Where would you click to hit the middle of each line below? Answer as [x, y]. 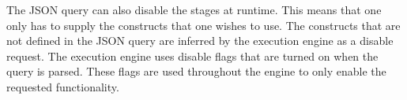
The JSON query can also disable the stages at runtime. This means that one [194, 9]
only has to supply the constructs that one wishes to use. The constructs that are [203, 25]
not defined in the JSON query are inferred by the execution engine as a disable [200, 41]
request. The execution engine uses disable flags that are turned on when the [192, 56]
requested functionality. [63, 86]
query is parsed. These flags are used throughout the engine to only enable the [196, 71]
